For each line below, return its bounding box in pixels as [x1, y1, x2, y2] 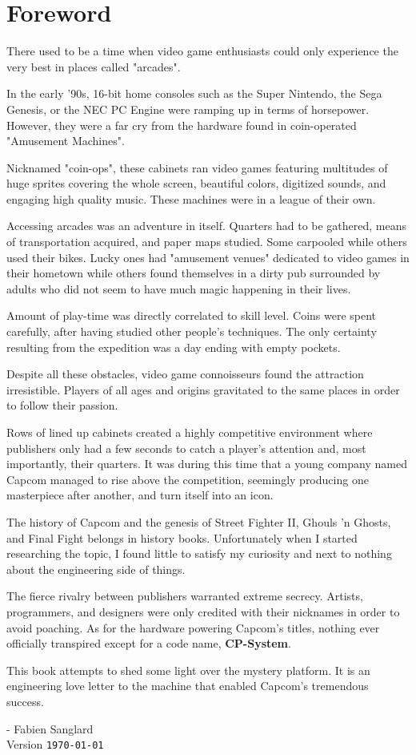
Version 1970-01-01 [6, 736, 104, 753]
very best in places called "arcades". [6, 58, 181, 75]
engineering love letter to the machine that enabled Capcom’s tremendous [6, 677, 369, 694]
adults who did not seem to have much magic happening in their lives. [6, 280, 351, 297]
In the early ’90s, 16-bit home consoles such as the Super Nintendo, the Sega [6, 85, 382, 102]
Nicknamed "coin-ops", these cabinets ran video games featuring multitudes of [6, 159, 388, 176]
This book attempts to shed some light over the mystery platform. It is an [6, 661, 370, 678]
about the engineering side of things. [6, 560, 186, 577]
